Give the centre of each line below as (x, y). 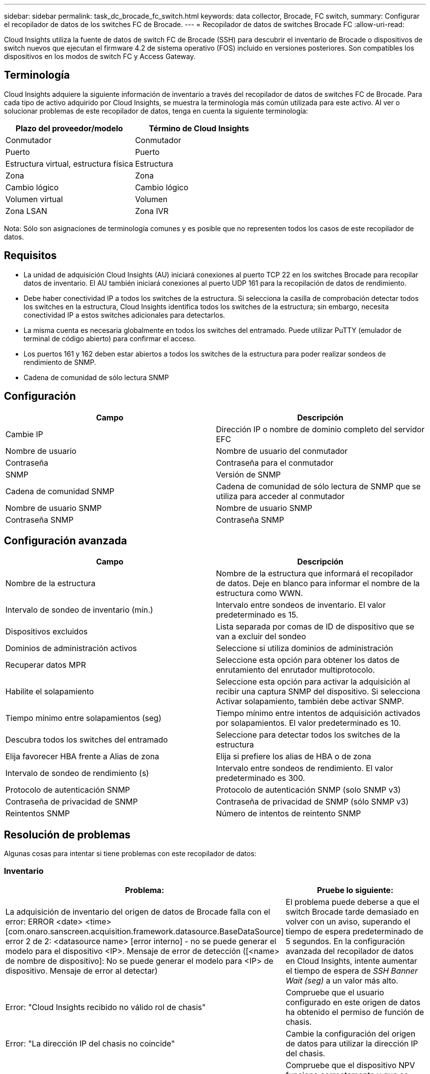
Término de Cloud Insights (199, 128)
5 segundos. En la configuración (345, 941)
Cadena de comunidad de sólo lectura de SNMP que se (319, 486)
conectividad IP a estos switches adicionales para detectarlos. (124, 315)
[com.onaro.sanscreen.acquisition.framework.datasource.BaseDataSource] (145, 931)
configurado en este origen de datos (353, 1002)
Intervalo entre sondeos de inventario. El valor (301, 605)
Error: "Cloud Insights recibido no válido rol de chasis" (106, 1007)
